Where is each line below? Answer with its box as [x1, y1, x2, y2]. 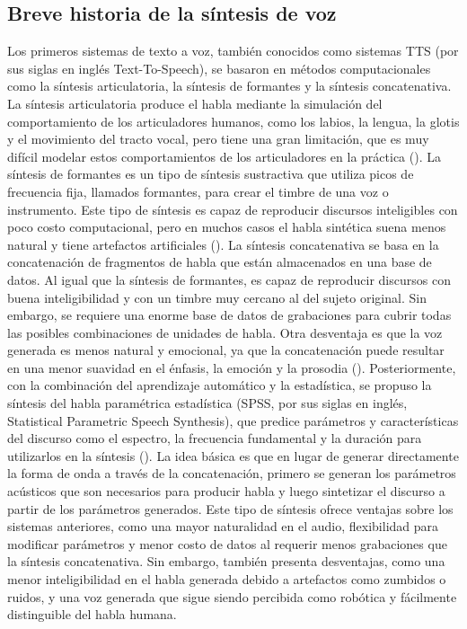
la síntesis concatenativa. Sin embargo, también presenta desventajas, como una [7, 552, 445, 571]
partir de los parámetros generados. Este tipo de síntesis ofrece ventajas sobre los [7, 499, 454, 518]
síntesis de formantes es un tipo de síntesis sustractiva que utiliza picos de [7, 164, 414, 183]
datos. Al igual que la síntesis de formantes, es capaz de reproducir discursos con [7, 270, 451, 288]
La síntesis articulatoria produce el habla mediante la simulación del [7, 93, 383, 112]
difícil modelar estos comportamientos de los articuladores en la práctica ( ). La [7, 146, 441, 165]
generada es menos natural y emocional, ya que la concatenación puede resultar [7, 341, 445, 359]
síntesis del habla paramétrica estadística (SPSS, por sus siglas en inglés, [7, 394, 408, 412]
